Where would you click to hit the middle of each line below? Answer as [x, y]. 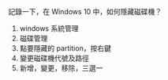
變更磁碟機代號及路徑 [54, 58]
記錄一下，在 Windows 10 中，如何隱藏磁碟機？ [85, 11]
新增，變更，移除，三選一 [61, 68]
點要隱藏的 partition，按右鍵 [65, 48]
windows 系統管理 [49, 29]
